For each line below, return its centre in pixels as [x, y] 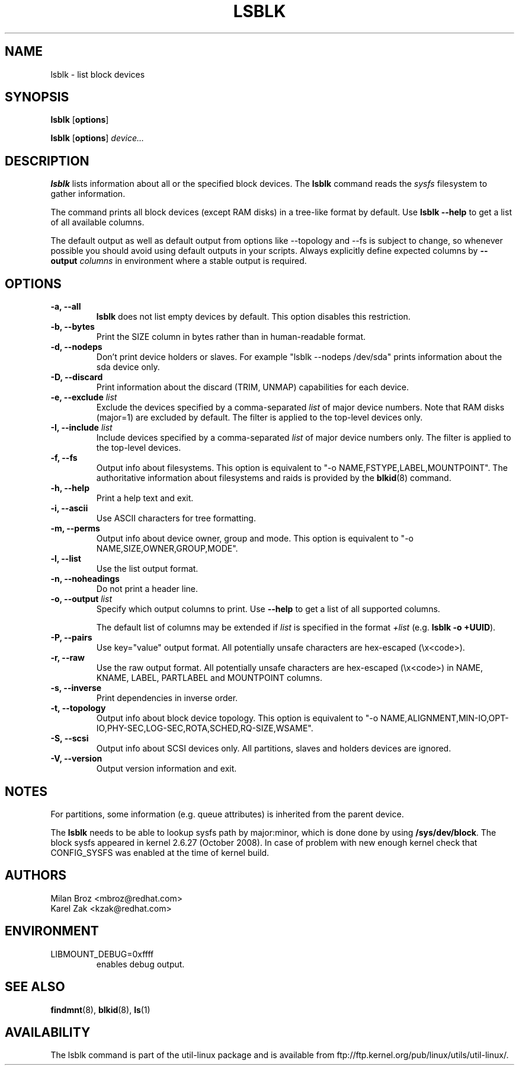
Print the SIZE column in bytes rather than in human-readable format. [231, 337]
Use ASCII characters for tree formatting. [176, 518]
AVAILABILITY [48, 1032]
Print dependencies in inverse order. [167, 698]
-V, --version [76, 759]
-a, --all [66, 307]
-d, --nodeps [76, 347]
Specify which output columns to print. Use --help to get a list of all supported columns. [268, 609]
